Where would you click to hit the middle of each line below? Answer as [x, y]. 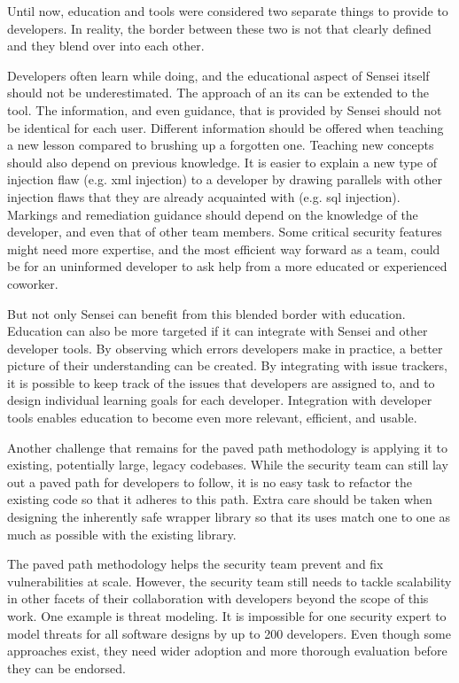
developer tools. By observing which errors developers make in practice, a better [225, 348]
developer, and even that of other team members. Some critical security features [225, 232]
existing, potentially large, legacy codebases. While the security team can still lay [228, 465]
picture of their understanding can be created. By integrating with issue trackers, [228, 365]
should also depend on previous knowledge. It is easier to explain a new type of [222, 162]
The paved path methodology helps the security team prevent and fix [195, 564]
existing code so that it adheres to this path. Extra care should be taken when [220, 499]
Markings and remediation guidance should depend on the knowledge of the [213, 214]
